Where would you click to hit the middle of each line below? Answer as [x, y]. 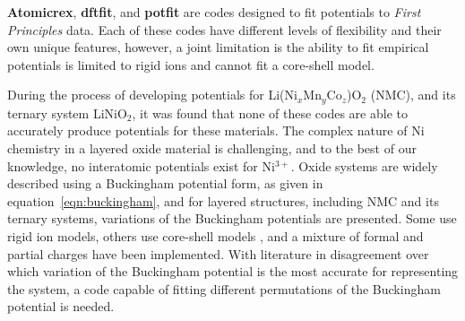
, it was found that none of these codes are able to [270, 113]
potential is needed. [61, 306]
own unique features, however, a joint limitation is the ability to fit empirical [218, 47]
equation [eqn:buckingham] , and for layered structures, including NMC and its [223, 200]
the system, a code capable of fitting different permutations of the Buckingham [224, 288]
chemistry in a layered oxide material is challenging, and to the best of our [212, 148]
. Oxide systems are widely [364, 165]
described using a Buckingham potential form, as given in [165, 183]
